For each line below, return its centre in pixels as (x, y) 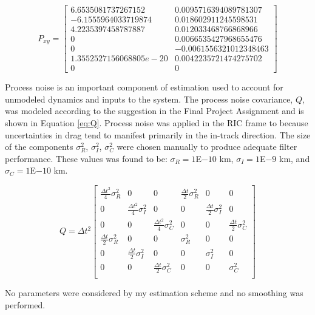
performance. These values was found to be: (86, 158)
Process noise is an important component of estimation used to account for (144, 87)
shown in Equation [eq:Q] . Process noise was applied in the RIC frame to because (157, 123)
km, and (294, 158)
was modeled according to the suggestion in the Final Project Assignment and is (154, 111)
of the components (39, 147)
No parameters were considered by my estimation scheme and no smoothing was (154, 292)
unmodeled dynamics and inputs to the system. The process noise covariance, (149, 99)
